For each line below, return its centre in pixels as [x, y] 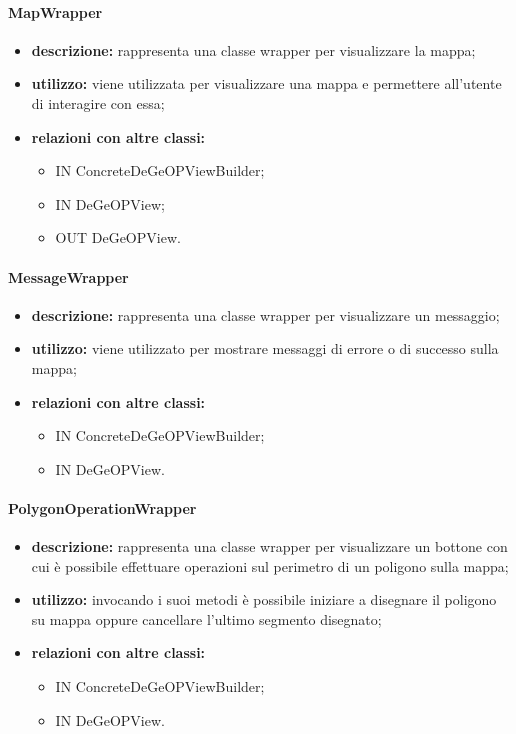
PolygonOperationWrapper [102, 507]
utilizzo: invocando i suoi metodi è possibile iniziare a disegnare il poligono [264, 599]
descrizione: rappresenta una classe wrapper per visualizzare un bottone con [269, 546]
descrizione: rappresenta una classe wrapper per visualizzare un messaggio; [265, 314]
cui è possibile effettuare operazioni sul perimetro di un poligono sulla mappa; [270, 565]
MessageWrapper [68, 276]
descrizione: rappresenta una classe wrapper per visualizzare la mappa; [253, 49]
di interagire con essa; [98, 102]
